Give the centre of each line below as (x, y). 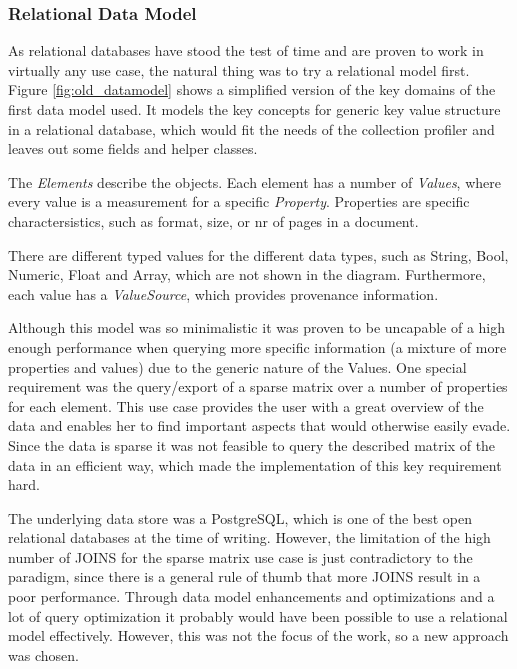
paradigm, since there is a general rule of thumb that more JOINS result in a (244, 576)
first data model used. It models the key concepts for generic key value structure (254, 109)
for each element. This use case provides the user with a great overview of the (246, 405)
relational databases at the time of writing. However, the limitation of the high (249, 537)
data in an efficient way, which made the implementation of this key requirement (255, 464)
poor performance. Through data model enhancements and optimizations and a (251, 596)
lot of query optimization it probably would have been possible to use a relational (258, 615)
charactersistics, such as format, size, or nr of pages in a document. (213, 220)
